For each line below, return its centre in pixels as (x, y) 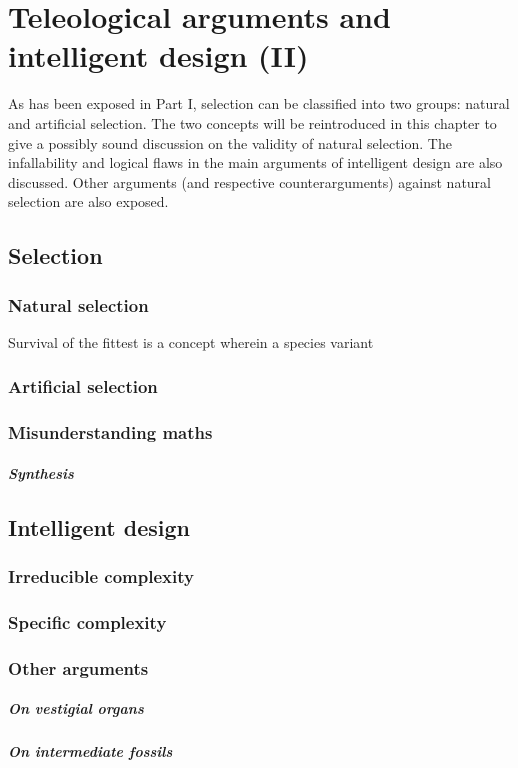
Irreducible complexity (101, 576)
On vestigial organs (76, 708)
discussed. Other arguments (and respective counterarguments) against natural (249, 181)
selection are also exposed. (88, 201)
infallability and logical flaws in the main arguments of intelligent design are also (255, 162)
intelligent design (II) (158, 55)
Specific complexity (87, 621)
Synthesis (41, 472)
